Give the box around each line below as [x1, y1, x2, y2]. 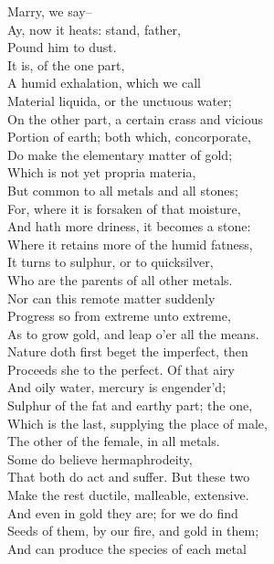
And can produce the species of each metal [7, 538, 247, 558]
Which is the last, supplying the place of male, [7, 413, 268, 432]
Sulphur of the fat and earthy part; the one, [7, 396, 253, 415]
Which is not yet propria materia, [7, 163, 196, 182]
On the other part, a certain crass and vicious [7, 109, 263, 128]
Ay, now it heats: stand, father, [7, 19, 181, 38]
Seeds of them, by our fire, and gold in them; [7, 521, 259, 540]
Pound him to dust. [7, 37, 117, 57]
